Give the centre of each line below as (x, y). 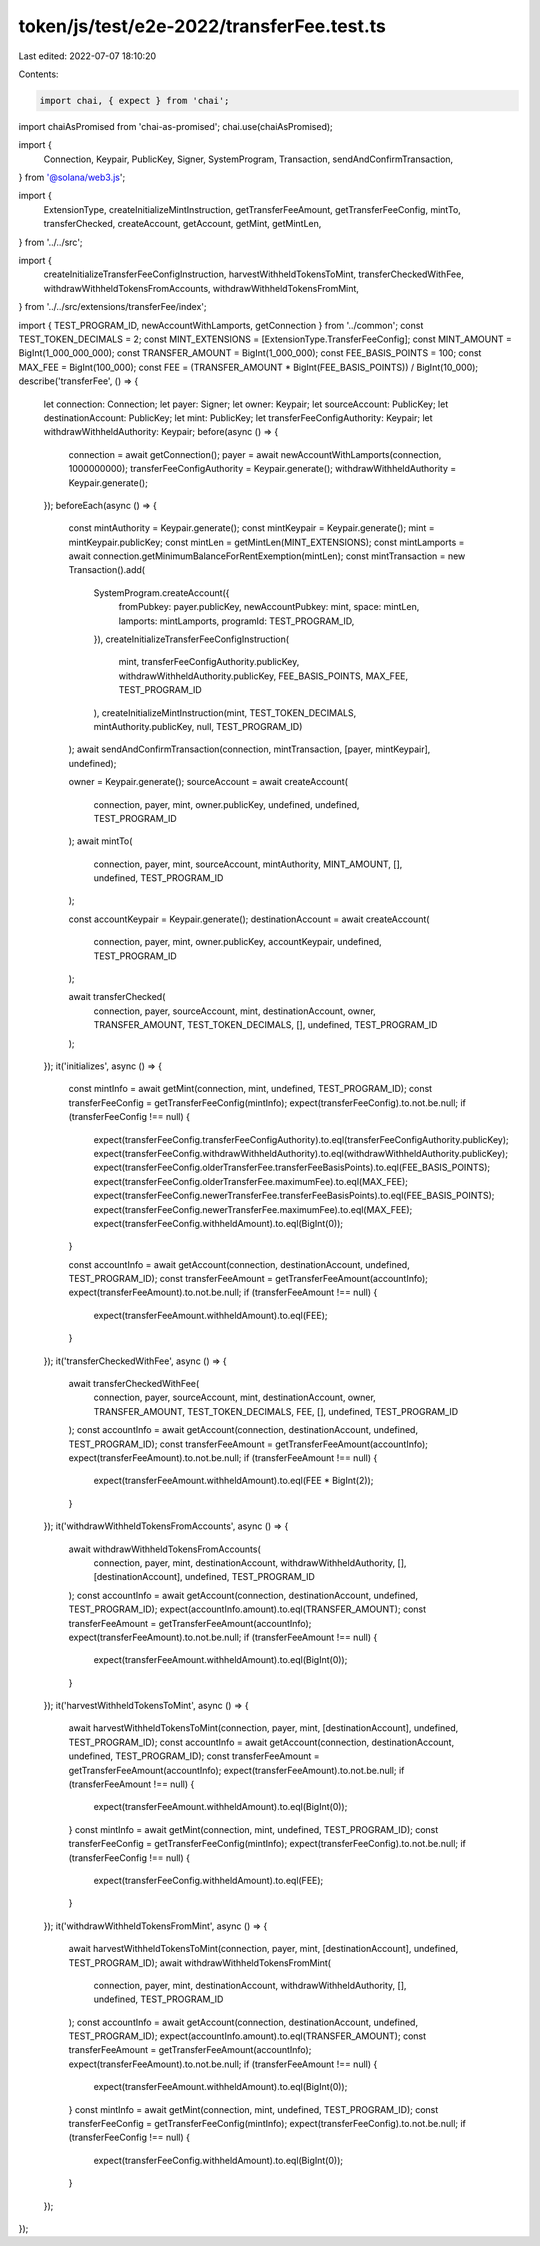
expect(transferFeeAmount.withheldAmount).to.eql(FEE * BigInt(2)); (233, 1481)
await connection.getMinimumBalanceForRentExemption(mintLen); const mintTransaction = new (267, 556)
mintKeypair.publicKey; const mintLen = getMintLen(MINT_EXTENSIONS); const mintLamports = (266, 542)
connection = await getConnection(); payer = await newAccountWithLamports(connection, (255, 454)
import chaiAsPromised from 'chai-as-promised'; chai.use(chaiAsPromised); (176, 126)
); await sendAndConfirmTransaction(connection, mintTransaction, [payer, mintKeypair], (249, 749)
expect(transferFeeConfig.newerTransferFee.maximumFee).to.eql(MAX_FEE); (253, 1209)
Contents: (38, 74)
